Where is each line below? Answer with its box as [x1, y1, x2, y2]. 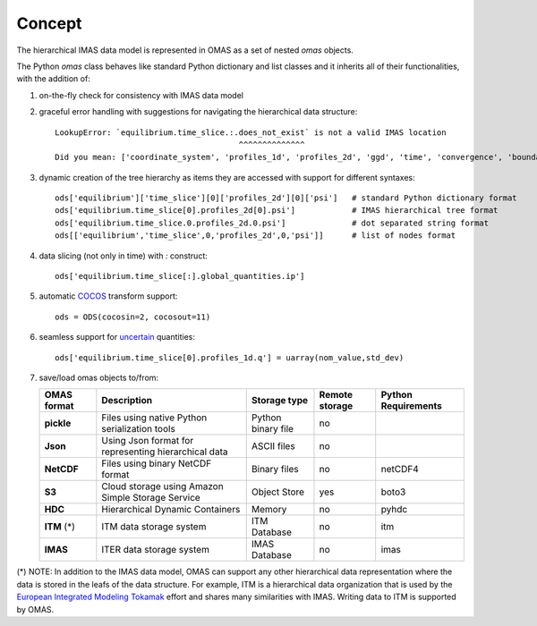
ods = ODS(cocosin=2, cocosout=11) [55, 311, 211, 322]
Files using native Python [101, 411, 208, 424]
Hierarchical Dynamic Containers [101, 503, 241, 516]
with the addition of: [16, 73, 91, 84]
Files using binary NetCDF [101, 457, 212, 469]
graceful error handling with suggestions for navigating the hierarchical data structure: [38, 106, 358, 117]
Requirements [380, 400, 442, 412]
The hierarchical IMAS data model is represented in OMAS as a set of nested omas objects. [16, 45, 354, 55]
